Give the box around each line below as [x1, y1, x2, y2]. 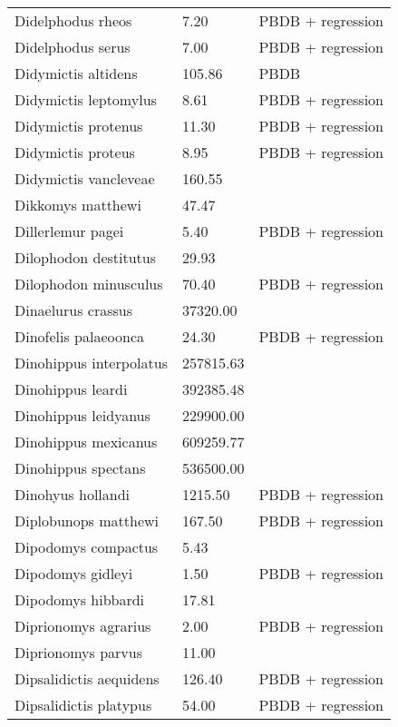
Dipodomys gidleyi [15, 563, 133, 584]
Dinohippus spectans [15, 457, 146, 478]
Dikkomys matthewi [15, 194, 141, 215]
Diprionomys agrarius [15, 615, 151, 636]
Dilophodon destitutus [15, 247, 157, 268]
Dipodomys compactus [15, 536, 159, 557]
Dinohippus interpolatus [15, 352, 168, 373]
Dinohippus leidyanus [15, 405, 150, 426]
